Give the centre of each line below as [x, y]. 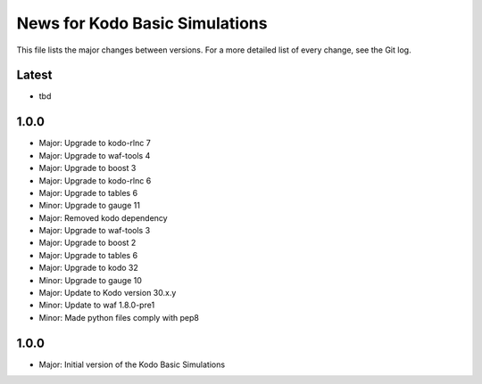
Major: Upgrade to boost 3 [87, 168]
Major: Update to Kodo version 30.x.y [108, 293]
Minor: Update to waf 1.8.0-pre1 [97, 305]
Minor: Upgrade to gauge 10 [91, 280]
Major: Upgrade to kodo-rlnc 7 [95, 143]
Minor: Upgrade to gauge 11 [89, 206]
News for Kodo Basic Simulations [142, 23]
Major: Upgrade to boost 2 [87, 243]
